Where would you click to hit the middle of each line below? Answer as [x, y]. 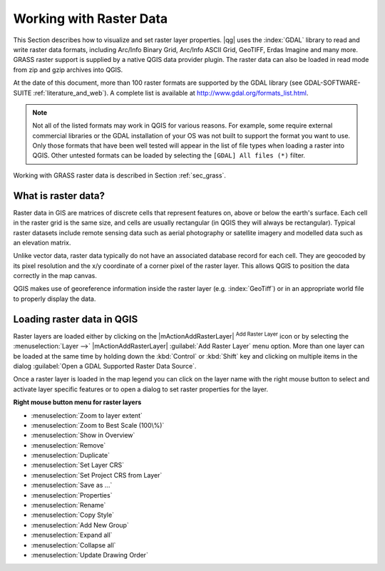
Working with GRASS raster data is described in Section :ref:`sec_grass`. [119, 175]
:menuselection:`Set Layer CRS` [78, 465]
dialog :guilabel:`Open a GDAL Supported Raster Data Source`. [105, 366]
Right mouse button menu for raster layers [77, 402]
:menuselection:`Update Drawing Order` [90, 555]
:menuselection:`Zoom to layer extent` [87, 415]
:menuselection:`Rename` [68, 505]
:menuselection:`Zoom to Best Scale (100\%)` [98, 425]
